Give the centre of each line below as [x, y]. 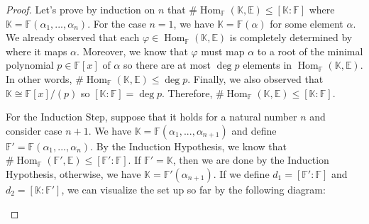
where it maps [37, 51]
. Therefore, [187, 93]
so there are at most [167, 65]
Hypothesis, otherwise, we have [73, 173]
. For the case [117, 23]
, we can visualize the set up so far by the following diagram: [193, 189]
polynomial [30, 65]
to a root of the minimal [310, 51]
